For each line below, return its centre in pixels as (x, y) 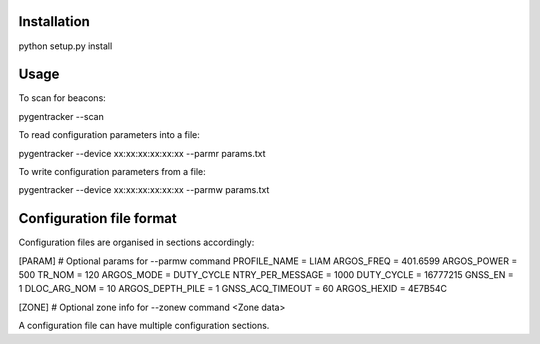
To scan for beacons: (62, 98)
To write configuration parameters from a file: (112, 171)
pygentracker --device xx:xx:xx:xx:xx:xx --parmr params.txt (142, 153)
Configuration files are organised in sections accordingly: (136, 242)
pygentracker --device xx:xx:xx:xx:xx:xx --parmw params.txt (144, 190)
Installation (54, 21)
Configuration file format (97, 218)
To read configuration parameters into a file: (109, 135)
